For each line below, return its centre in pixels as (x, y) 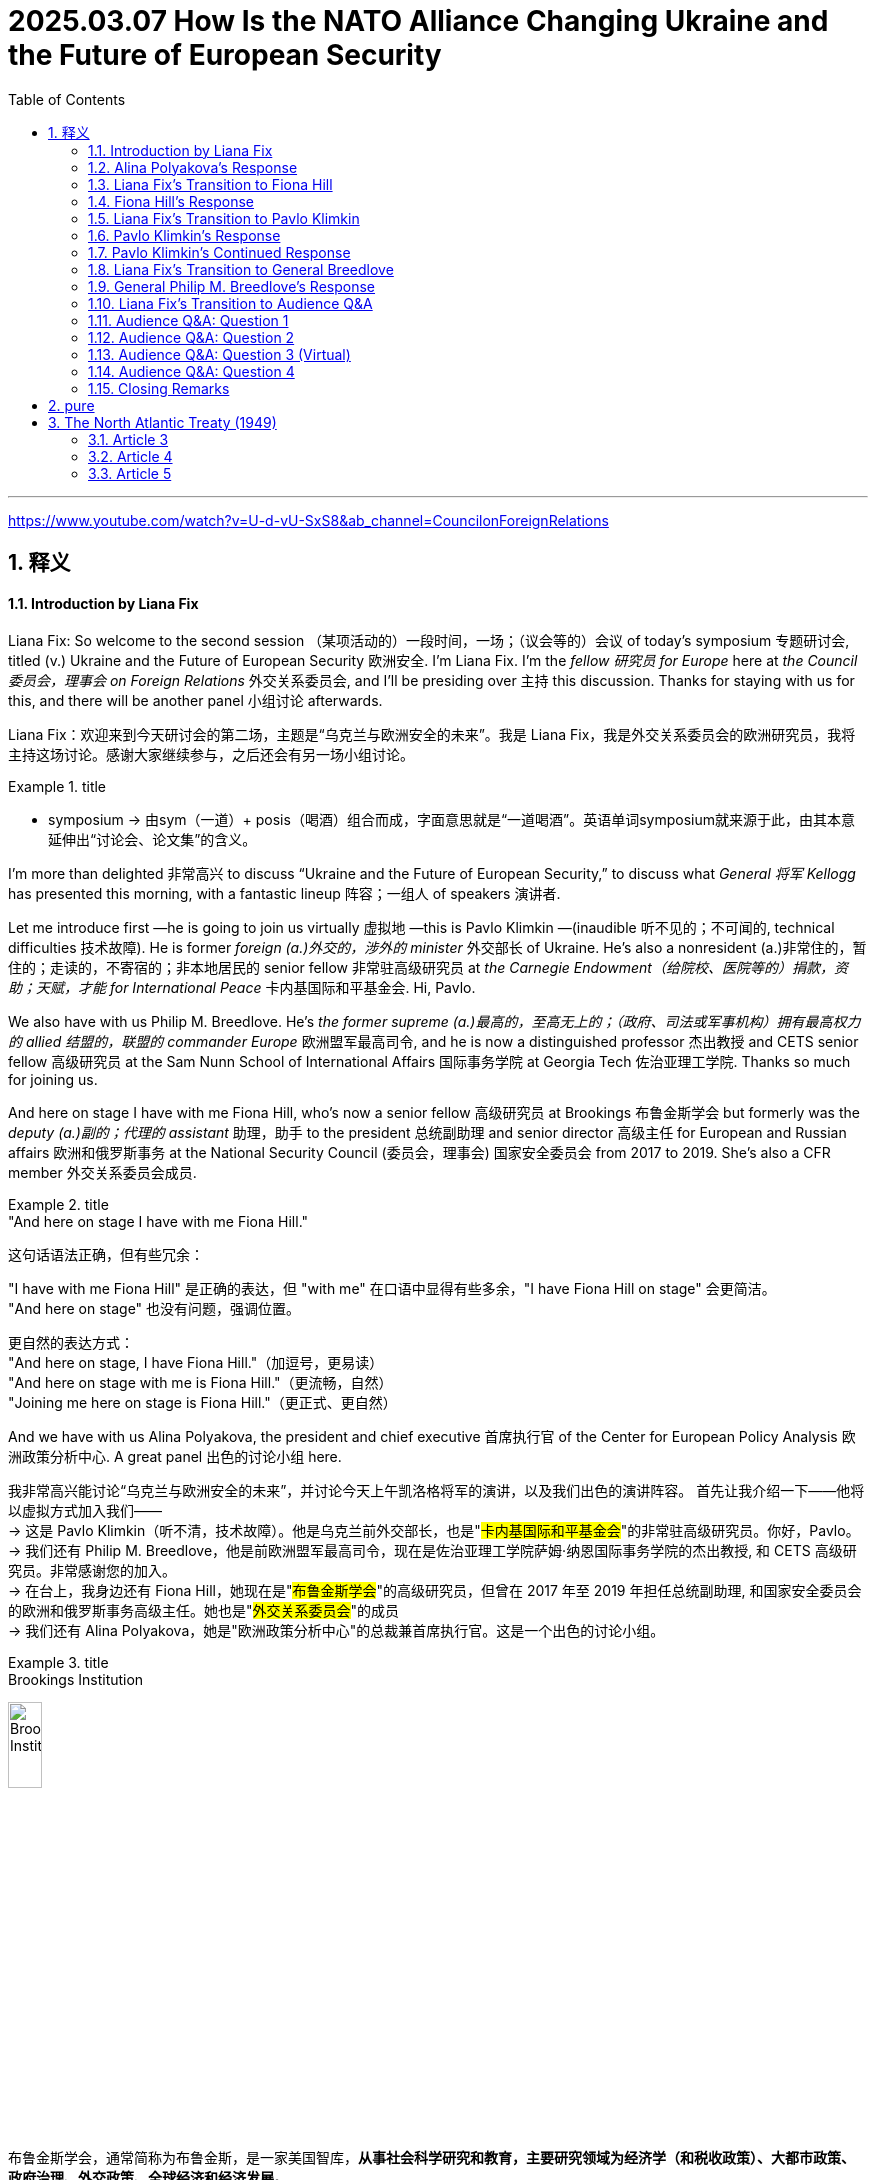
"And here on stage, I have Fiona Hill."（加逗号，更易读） (196, 1363)
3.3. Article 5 (130, 473)
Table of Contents (67, 99)
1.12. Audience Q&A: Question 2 (191, 337)
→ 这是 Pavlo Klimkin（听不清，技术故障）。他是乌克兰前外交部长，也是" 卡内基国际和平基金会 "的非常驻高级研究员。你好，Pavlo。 (434, 1531)
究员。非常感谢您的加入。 (92, 1571)
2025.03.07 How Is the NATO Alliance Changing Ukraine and (418, 21)
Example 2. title (58, 1205)
